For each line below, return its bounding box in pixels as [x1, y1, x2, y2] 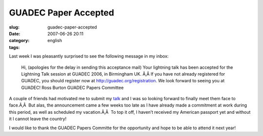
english [47, 38, 62, 44]
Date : [9, 30, 20, 36]
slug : [9, 24, 19, 30]
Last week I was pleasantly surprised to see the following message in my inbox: [9, 53, 169, 59]
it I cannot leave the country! [9, 116, 67, 122]
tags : [9, 44, 20, 50]
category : [9, 38, 30, 44]
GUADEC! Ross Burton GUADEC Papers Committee [21, 85, 124, 91]
